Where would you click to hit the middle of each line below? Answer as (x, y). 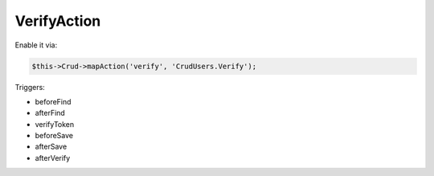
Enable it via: (36, 45)
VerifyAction (58, 21)
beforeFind (53, 101)
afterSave (51, 147)
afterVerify (53, 158)
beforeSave (54, 136)
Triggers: (30, 87)
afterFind (50, 113)
